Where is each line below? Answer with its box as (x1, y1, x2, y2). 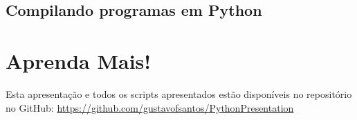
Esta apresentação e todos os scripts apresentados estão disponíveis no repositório (6, 86, 352, 101)
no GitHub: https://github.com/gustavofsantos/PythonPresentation (6, 100, 294, 114)
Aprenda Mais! (6, 46, 152, 74)
